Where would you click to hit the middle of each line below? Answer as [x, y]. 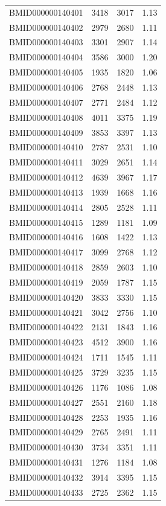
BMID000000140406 [46, 87]
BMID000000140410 [46, 147]
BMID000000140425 [46, 372]
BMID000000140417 [46, 252]
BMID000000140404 [46, 57]
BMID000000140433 [46, 492]
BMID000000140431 [46, 462]
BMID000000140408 [46, 117]
